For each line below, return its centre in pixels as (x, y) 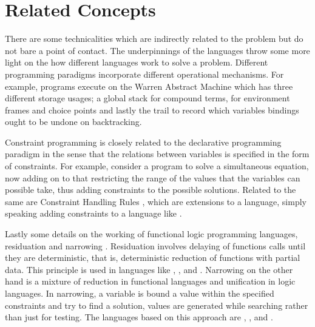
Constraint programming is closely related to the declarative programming (143, 142)
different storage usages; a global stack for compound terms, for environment (147, 98)
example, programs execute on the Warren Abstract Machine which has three (149, 86)
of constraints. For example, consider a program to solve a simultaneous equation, (157, 166)
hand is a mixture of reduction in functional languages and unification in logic (150, 281)
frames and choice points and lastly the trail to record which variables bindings (152, 110)
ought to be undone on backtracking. (73, 122)
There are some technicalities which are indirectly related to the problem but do (154, 39)
